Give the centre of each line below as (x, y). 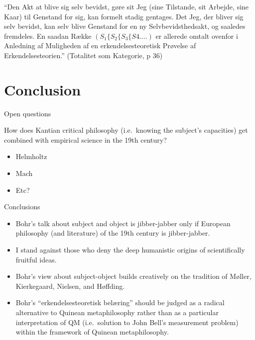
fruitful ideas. (36, 259)
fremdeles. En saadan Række (48, 36)
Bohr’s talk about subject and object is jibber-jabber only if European (123, 223)
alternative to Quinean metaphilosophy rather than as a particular (117, 312)
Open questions (28, 113)
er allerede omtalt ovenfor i (197, 36)
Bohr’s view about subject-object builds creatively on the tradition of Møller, (133, 276)
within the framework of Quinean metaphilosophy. (92, 332)
